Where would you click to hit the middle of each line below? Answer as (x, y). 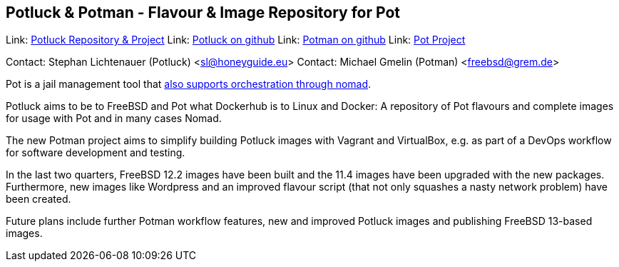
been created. (39, 199)
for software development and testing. (96, 153)
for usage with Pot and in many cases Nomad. (114, 119)
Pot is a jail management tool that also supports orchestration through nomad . (189, 84)
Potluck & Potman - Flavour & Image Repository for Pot (203, 12)
